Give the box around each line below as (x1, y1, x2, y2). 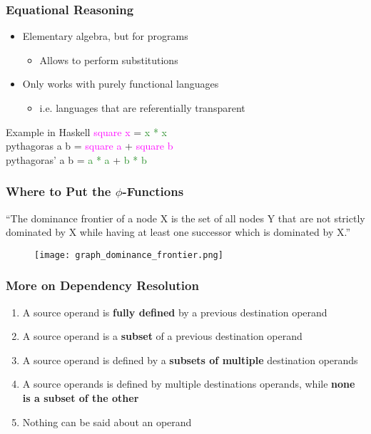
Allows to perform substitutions (39, 52, 178, 67)
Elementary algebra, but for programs (22, 29, 188, 43)
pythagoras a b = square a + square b (6, 138, 173, 153)
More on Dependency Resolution (6, 277, 199, 294)
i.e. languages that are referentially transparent (39, 100, 245, 115)
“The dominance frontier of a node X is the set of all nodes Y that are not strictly (6, 210, 365, 225)
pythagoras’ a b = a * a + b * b (6, 152, 147, 167)
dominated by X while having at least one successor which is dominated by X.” (6, 224, 350, 239)
